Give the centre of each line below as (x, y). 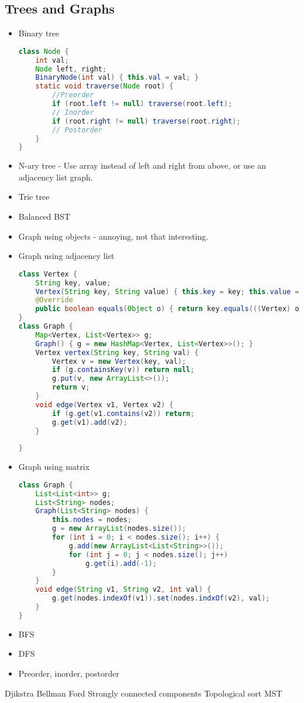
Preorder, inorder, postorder (69, 673)
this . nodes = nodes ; (92, 520)
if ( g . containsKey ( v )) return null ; (123, 370)
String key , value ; (73, 283)
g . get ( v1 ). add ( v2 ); (90, 422)
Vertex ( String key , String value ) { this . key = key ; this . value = (167, 291)
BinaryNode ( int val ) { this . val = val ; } (117, 78)
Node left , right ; (71, 69)
